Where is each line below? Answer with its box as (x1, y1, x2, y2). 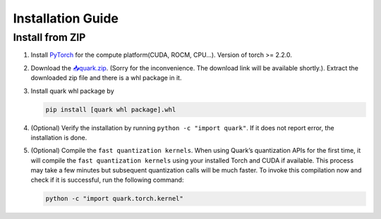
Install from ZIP (13, 31, 86, 44)
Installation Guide (13, 11, 119, 26)
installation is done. (30, 133, 87, 142)
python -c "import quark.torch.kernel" (45, 194, 183, 203)
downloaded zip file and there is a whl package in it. (30, 74, 182, 82)
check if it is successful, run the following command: (30, 176, 184, 184)
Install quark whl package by (30, 87, 114, 95)
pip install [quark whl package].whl (45, 106, 176, 113)
